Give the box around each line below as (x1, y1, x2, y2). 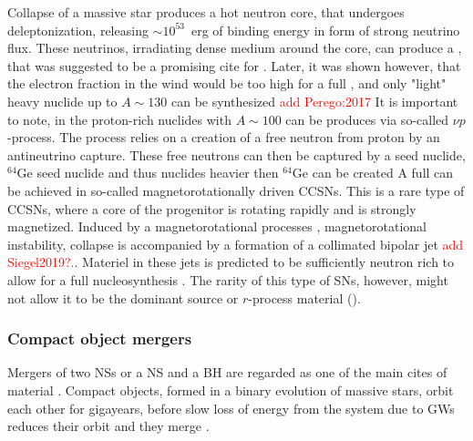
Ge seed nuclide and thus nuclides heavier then (16, 163, 279, 182)
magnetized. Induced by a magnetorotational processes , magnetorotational (7, 217, 427, 236)
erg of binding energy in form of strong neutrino (190, 20, 460, 39)
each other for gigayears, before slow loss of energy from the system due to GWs (7, 398, 455, 417)
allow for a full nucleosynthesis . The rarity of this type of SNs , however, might (7, 270, 448, 289)
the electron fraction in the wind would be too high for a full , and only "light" (7, 74, 447, 93)
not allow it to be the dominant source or (7, 288, 239, 307)
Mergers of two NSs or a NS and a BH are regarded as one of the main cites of (7, 363, 447, 382)
